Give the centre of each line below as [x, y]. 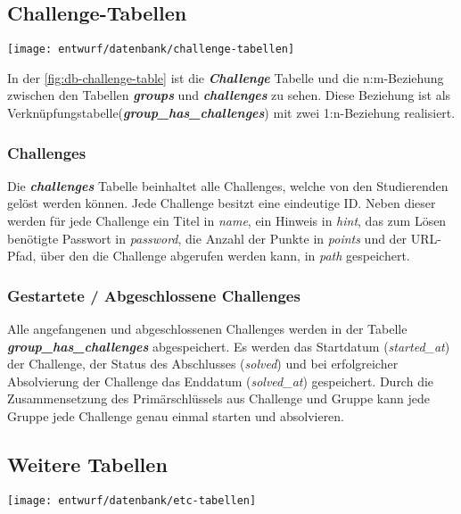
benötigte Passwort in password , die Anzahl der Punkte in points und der [207, 238]
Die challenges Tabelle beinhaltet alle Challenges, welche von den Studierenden [228, 185]
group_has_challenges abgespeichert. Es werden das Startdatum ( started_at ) [229, 346]
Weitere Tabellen [87, 464]
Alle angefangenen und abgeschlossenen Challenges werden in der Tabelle [207, 329]
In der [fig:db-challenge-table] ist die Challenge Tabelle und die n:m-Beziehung [226, 77]
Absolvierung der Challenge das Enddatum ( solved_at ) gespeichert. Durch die [221, 381]
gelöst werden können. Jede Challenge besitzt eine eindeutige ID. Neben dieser [222, 203]
